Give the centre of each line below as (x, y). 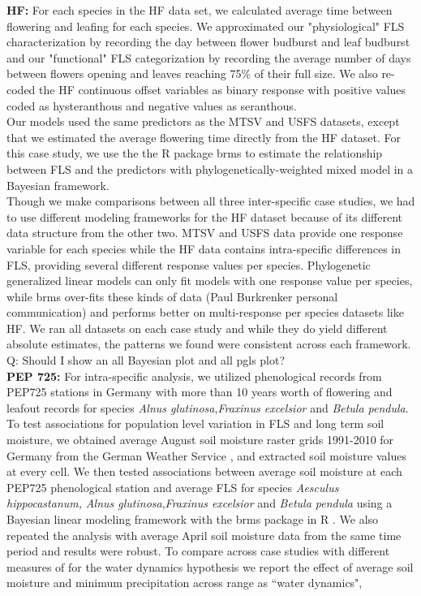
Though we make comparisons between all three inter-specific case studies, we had (211, 201)
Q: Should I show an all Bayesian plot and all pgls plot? (146, 360)
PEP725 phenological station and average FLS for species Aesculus (173, 487)
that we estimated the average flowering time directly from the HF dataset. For (204, 137)
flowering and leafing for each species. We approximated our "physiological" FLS (206, 26)
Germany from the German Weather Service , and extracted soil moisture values (207, 455)
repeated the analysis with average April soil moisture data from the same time (204, 535)
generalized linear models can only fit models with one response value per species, (210, 281)
